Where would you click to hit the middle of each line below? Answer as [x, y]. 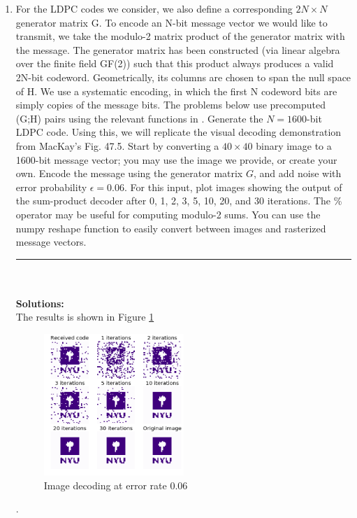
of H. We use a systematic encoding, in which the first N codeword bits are [176, 91]
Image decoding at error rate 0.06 [116, 485]
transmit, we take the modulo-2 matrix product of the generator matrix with [180, 36]
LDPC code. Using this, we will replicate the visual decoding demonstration [178, 132]
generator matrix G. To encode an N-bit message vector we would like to [172, 22]
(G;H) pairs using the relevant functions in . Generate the [139, 118]
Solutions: [40, 303]
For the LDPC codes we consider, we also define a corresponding [154, 8]
